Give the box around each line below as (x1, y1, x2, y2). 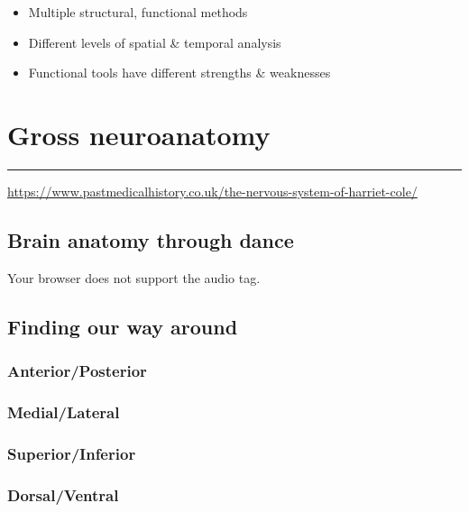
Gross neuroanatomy (7, 115, 271, 152)
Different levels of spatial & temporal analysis (28, 32, 281, 51)
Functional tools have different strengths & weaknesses (28, 63, 331, 82)
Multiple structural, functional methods (28, 3, 248, 21)
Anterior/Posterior (7, 360, 147, 381)
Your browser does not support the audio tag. (7, 268, 261, 287)
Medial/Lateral (7, 400, 120, 423)
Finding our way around (7, 312, 238, 340)
